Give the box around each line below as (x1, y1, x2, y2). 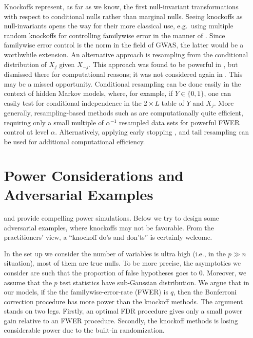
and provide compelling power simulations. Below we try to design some (4, 212, 219, 223)
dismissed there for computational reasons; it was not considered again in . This (4, 69, 243, 79)
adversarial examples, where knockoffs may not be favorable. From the (4, 222, 214, 232)
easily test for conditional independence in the (4, 97, 142, 108)
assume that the (4, 277, 52, 287)
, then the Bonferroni (173, 287, 237, 297)
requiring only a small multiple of (4, 117, 104, 127)
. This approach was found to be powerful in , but (89, 59, 238, 69)
